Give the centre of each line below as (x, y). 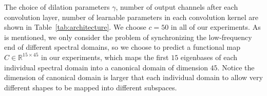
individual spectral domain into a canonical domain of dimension (106, 67)
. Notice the (236, 67)
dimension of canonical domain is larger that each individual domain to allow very (133, 77)
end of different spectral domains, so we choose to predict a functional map (122, 47)
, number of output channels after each (177, 7)
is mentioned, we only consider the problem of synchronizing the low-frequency (128, 37)
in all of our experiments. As (216, 27)
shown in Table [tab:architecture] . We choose (75, 27)
